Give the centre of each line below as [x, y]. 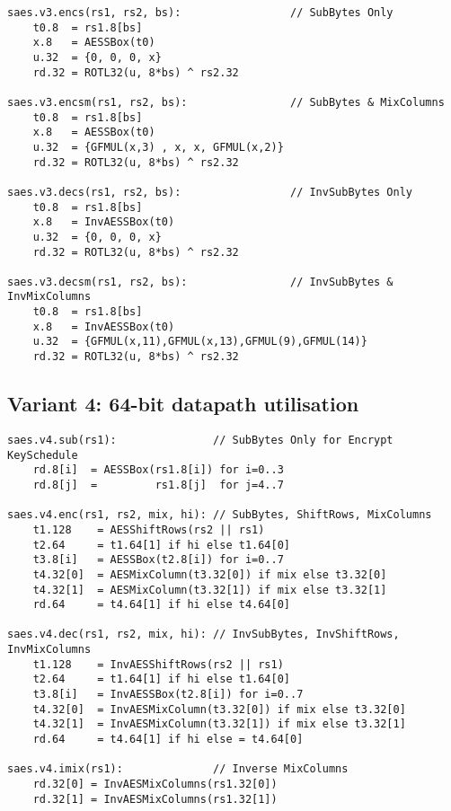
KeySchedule [43, 455]
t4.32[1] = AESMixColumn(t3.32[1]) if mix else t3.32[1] [210, 590]
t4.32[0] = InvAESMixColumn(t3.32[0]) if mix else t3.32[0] [219, 709]
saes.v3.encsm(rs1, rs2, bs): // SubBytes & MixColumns [226, 102]
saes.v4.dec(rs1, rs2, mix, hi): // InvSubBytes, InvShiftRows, [203, 635]
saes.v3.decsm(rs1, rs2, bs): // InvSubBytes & [200, 282]
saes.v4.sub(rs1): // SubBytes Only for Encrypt [200, 440]
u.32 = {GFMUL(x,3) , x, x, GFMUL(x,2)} [158, 147]
